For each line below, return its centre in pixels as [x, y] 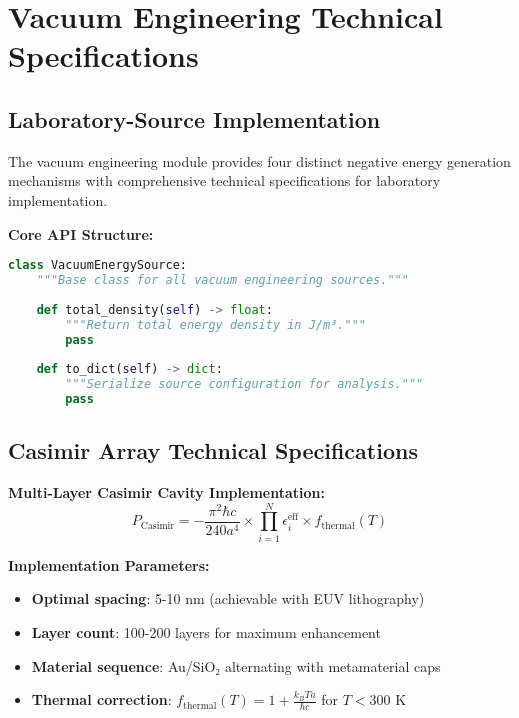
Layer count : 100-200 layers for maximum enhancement [206, 632]
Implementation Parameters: [109, 564]
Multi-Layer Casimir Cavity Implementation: [166, 492]
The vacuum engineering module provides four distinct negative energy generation [259, 160]
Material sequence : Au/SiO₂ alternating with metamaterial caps [236, 665]
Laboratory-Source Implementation [194, 118]
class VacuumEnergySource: [97, 265]
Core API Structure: [81, 233]
